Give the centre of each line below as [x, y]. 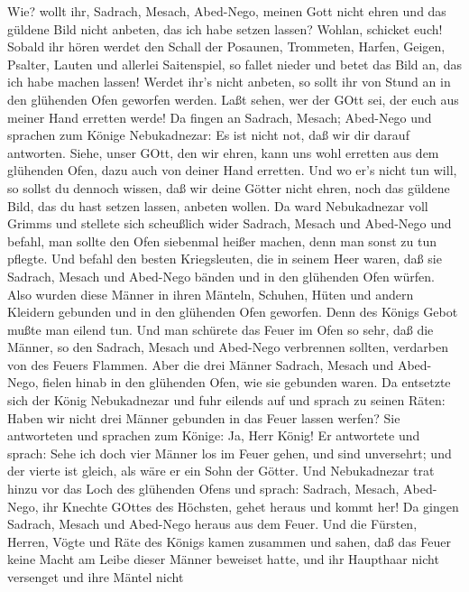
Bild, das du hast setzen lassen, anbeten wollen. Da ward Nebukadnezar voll [218, 205]
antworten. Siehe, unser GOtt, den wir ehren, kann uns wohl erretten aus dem [223, 152]
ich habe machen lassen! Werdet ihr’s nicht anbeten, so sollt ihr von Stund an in [229, 82]
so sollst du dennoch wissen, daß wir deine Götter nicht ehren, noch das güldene [229, 187]
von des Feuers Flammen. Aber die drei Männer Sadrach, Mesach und [201, 364]
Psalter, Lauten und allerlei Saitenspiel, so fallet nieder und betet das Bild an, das [234, 64]
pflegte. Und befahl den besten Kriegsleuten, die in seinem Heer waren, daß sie [225, 259]
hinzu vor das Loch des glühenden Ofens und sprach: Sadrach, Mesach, [203, 489]
